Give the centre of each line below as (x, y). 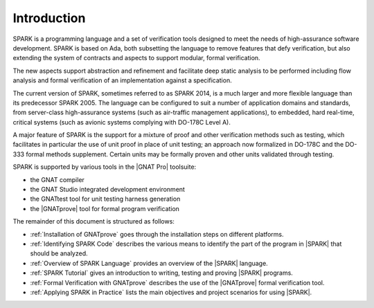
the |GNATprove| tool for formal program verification (105, 208)
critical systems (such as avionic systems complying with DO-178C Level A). (122, 122)
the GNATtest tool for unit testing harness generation (105, 199)
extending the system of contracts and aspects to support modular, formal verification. (136, 58)
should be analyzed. (59, 253)
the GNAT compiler (57, 179)
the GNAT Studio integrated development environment (107, 190)
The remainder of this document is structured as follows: (93, 221)
